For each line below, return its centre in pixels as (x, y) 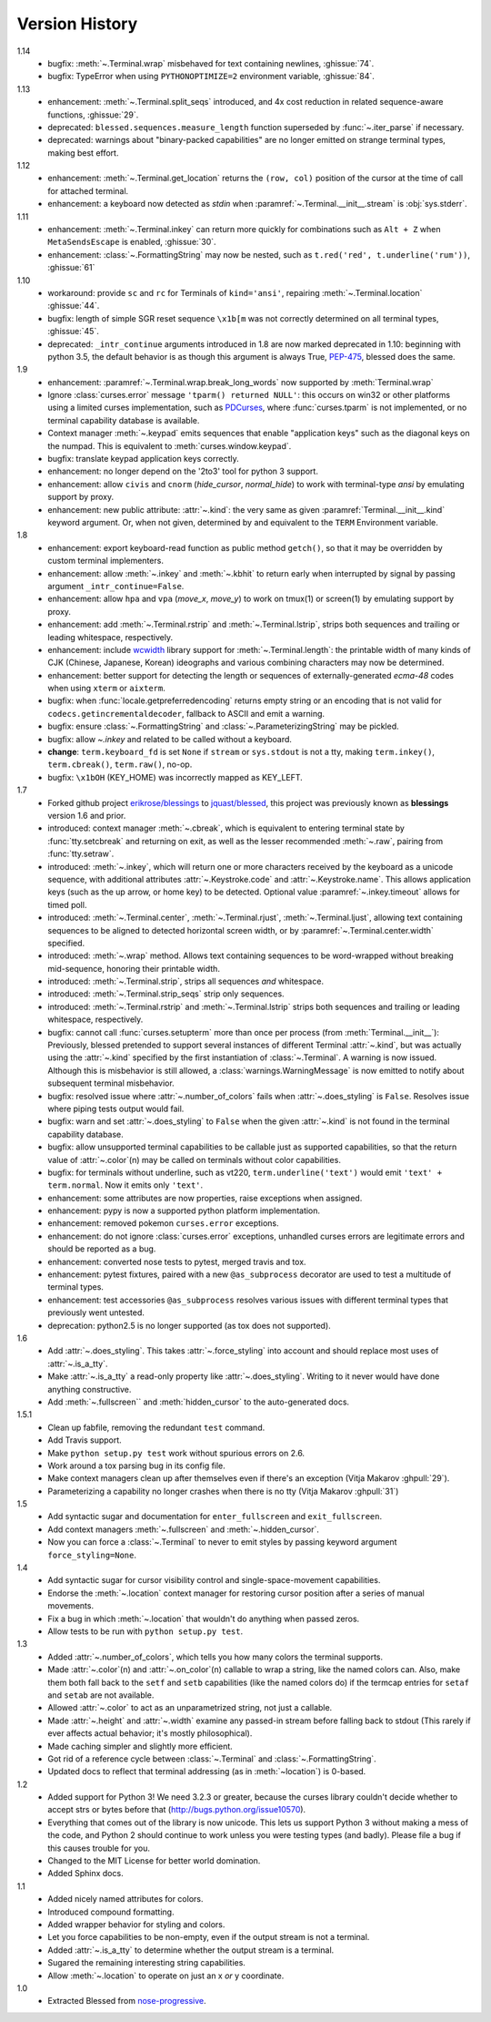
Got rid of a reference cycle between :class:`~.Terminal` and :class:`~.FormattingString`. (212, 1759)
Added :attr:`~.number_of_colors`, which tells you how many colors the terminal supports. (215, 1657)
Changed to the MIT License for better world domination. (154, 1861)
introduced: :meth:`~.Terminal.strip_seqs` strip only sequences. (166, 994)
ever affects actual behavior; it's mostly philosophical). (150, 1733)
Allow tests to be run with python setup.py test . (145, 1631)
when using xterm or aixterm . (106, 689)
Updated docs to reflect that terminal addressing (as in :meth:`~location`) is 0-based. (207, 1772)
